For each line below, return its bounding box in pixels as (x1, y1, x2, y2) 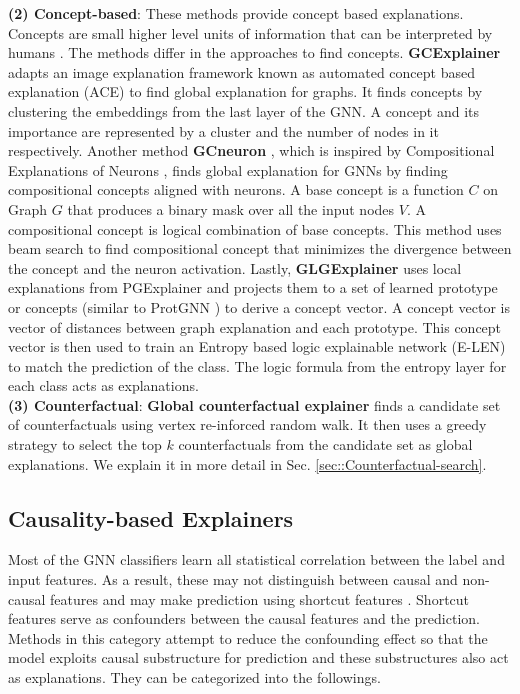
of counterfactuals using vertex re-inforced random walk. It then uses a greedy (8, 414, 487, 435)
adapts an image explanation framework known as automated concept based (8, 61, 475, 82)
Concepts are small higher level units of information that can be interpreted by (8, 22, 493, 43)
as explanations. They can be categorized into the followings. (8, 667, 381, 688)
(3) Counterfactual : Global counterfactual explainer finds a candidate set (8, 394, 501, 415)
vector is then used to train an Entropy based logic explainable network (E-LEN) (8, 336, 506, 357)
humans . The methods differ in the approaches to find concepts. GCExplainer (8, 42, 501, 63)
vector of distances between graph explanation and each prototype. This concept (8, 316, 502, 337)
